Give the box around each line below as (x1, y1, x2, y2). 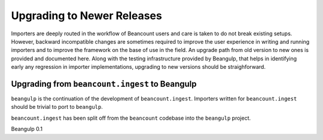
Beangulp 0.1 (11, 126, 43, 133)
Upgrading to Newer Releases (11, 9, 163, 22)
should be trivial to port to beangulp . (11, 104, 103, 111)
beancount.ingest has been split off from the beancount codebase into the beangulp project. (11, 114, 251, 121)
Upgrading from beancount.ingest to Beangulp (11, 78, 197, 89)
